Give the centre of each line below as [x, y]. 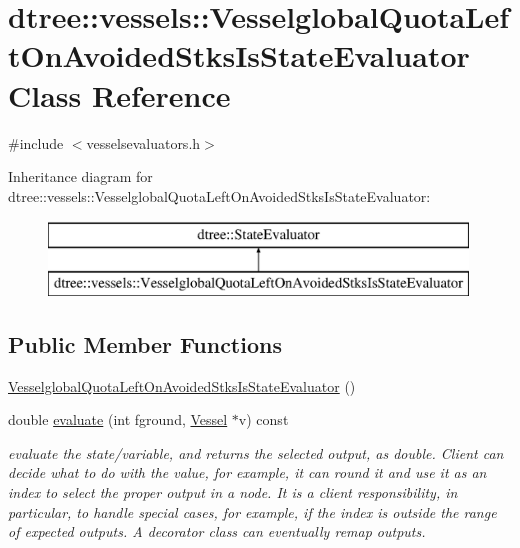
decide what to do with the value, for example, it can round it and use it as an [247, 472]
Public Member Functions [145, 343]
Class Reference [119, 94]
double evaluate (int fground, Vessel [118, 419]
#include [36, 142]
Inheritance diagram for [80, 176]
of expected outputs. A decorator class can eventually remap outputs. [217, 531]
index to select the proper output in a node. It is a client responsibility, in [233, 492]
